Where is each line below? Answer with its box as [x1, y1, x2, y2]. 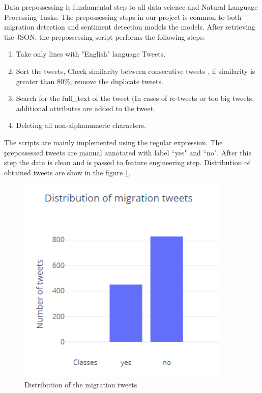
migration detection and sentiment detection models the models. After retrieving [4, 21, 255, 32]
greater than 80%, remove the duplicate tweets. [16, 75, 163, 86]
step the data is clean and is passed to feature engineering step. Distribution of [4, 157, 250, 168]
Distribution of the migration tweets [24, 379, 137, 389]
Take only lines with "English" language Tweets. [16, 48, 166, 59]
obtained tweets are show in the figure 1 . [4, 167, 131, 177]
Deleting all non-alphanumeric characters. [16, 120, 146, 130]
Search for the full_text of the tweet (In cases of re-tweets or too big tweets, [16, 93, 254, 103]
